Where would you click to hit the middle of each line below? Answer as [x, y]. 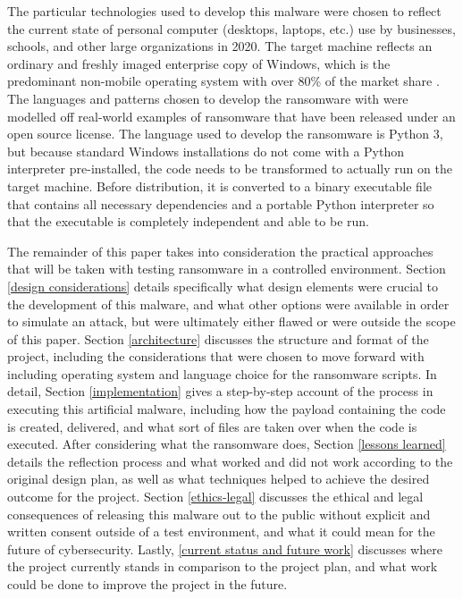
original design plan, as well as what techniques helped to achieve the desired [219, 479]
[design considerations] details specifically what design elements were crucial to [223, 286]
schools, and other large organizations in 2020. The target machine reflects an [220, 46]
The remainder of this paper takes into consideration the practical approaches [220, 251]
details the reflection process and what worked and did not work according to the [230, 461]
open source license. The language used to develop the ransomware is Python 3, [225, 134]
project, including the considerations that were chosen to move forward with [216, 356]
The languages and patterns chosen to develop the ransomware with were [208, 98]
